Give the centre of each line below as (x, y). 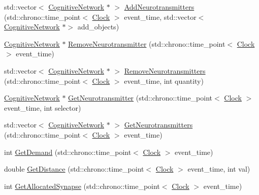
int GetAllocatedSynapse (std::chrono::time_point (82, 186)
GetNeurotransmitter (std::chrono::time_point (140, 98)
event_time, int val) (219, 169)
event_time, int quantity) (164, 80)
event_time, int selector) (43, 107)
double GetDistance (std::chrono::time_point (74, 169)
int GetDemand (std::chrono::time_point (68, 152)
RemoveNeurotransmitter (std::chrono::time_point (147, 43)
